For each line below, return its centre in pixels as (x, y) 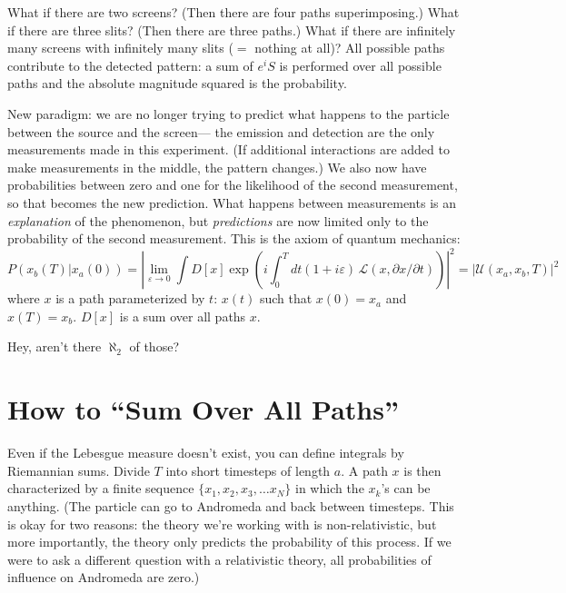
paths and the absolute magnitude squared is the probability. (177, 83)
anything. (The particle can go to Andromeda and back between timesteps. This (231, 505)
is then (422, 470)
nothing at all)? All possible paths (350, 48)
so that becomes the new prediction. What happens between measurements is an (232, 202)
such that (286, 298)
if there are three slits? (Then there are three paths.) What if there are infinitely (232, 30)
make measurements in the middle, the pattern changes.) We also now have (217, 167)
